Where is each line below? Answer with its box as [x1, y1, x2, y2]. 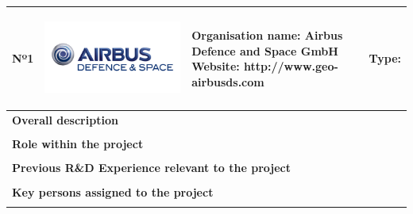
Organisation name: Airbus [191, 27, 343, 44]
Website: [191, 58, 240, 75]
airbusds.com [191, 73, 264, 90]
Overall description [12, 112, 118, 128]
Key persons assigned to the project [12, 183, 214, 200]
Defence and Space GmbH [191, 42, 338, 59]
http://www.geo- [244, 58, 338, 75]
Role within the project [12, 136, 144, 152]
